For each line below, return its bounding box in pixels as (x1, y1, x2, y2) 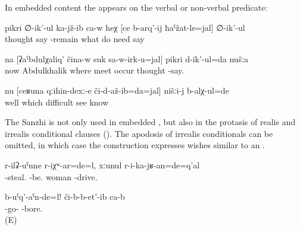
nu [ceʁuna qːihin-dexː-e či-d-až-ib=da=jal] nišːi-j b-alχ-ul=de (5, 84, 229, 96)
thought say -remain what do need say (5, 33, 145, 45)
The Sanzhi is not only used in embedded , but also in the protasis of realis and (5, 116, 296, 128)
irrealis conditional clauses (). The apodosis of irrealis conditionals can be (5, 127, 273, 139)
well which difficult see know (5, 95, 109, 108)
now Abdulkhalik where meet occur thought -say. (5, 64, 185, 76)
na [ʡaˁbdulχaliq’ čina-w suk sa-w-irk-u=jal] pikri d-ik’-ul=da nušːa (5, 52, 249, 65)
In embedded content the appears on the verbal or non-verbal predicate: (5, 1, 268, 13)
